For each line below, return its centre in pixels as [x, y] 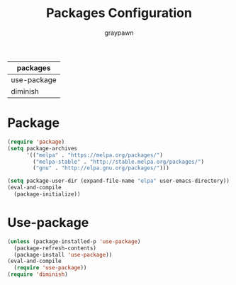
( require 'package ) [36, 142]
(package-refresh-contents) [55, 248]
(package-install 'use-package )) [63, 255]
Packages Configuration [119, 13]
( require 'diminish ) [38, 274]
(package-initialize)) [47, 194]
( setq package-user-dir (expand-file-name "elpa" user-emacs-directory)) [119, 181]
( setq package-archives [43, 148]
